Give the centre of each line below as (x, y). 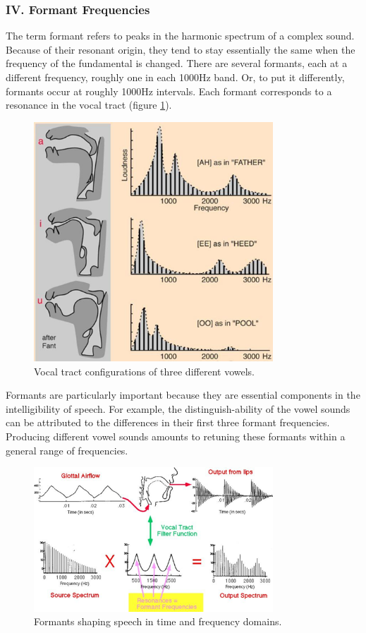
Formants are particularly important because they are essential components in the (183, 395)
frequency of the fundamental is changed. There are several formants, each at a (177, 63)
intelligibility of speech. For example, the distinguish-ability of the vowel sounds (178, 408)
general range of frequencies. (67, 450)
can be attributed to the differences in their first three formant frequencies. (168, 422)
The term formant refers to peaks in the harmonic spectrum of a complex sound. (180, 36)
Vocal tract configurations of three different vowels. (144, 371)
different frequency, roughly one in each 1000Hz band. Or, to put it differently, (175, 77)
